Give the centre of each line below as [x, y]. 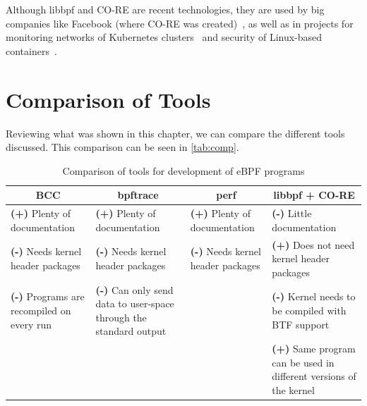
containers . [31, 50]
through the [121, 317]
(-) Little [292, 213]
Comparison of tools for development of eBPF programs [183, 170]
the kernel [293, 390]
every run [31, 324]
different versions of [314, 376]
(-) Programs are [48, 296]
